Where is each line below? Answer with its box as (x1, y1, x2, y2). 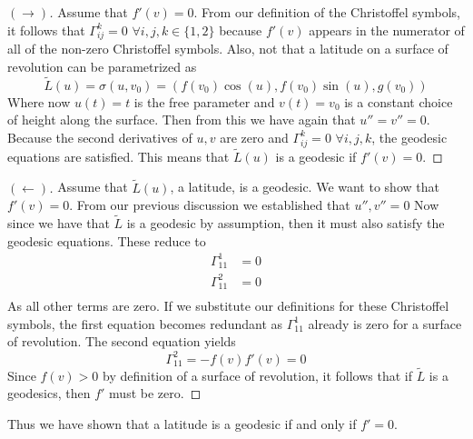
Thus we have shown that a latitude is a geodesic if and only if (7, 414, 357, 433)
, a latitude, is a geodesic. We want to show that (170, 177, 439, 196)
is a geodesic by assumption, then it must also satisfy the (126, 214, 445, 233)
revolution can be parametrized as (7, 56, 197, 75)
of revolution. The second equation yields (7, 332, 236, 351)
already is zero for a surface (308, 314, 462, 333)
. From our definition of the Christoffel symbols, (193, 3, 460, 21)
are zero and (220, 127, 289, 146)
